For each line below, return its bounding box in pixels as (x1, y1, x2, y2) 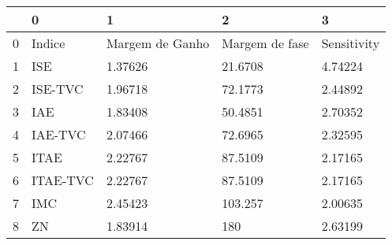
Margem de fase (222, 34, 309, 52)
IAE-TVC (32, 125, 86, 143)
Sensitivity (321, 34, 380, 52)
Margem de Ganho (106, 34, 210, 52)
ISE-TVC (32, 80, 84, 98)
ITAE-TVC (32, 171, 94, 189)
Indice (32, 34, 65, 52)
